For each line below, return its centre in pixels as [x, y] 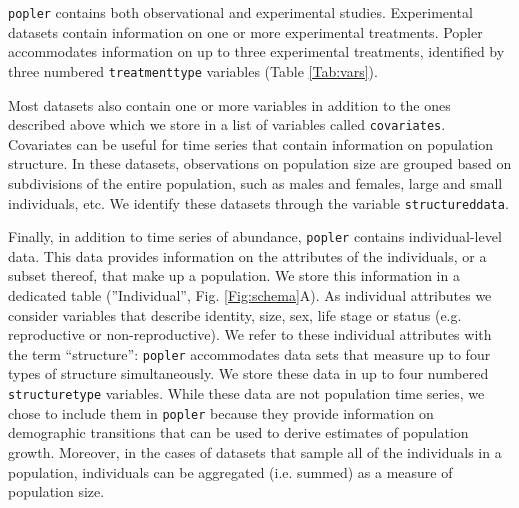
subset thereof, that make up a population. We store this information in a [234, 275]
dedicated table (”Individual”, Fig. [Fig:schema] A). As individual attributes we [250, 295]
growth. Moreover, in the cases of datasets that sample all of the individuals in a [255, 451]
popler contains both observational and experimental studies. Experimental [240, 12]
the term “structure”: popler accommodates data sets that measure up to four [249, 353]
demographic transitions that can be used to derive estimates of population [238, 432]
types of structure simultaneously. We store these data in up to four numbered [248, 373]
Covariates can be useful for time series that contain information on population [251, 143]
